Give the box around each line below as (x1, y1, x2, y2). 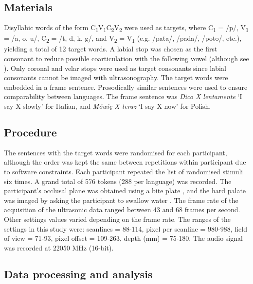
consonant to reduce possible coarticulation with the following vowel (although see (4, 53, 249, 64)
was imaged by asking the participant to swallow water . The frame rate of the (4, 195, 238, 205)
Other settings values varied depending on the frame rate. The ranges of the (4, 214, 231, 224)
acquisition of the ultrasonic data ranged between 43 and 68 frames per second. (4, 204, 240, 215)
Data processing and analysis (4, 266, 153, 281)
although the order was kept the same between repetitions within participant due (4, 157, 246, 167)
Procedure (4, 125, 57, 139)
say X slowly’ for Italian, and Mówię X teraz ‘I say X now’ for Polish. (4, 101, 211, 111)
